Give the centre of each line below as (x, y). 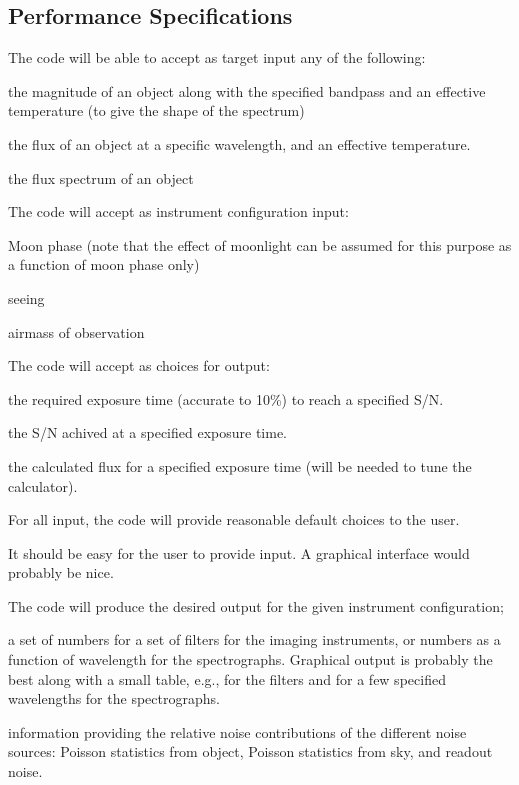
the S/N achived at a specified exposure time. (148, 432)
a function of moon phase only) (104, 264)
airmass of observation (76, 331)
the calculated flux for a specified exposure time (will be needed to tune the (240, 465)
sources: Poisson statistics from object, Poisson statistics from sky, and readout (250, 751)
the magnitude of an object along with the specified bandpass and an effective (247, 90)
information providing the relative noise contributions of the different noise (237, 731)
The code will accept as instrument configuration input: (178, 211)
